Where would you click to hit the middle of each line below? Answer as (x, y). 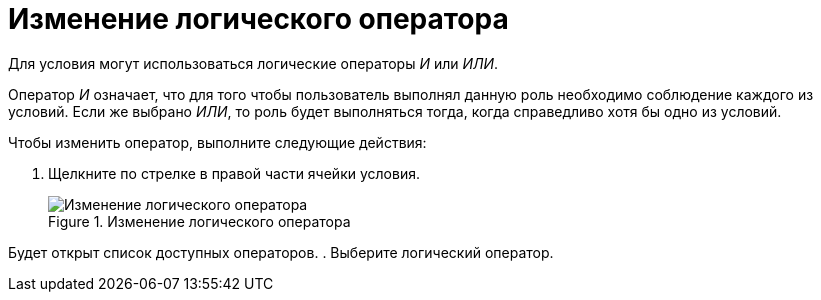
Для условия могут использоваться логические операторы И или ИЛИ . (253, 63)
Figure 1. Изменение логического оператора (199, 221)
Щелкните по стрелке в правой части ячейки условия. (234, 173)
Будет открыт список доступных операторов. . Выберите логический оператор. (281, 252)
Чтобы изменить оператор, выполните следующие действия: (217, 142)
